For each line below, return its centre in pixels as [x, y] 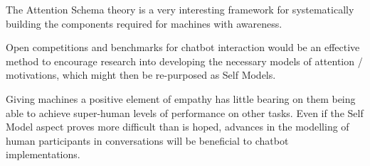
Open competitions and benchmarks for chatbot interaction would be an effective [183, 47]
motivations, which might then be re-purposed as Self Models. [141, 75]
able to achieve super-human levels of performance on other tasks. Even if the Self [185, 112]
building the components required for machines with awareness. [144, 23]
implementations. [43, 154]
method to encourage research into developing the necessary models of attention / [184, 61]
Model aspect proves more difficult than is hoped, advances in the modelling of [178, 127]
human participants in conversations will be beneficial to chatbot [147, 140]
